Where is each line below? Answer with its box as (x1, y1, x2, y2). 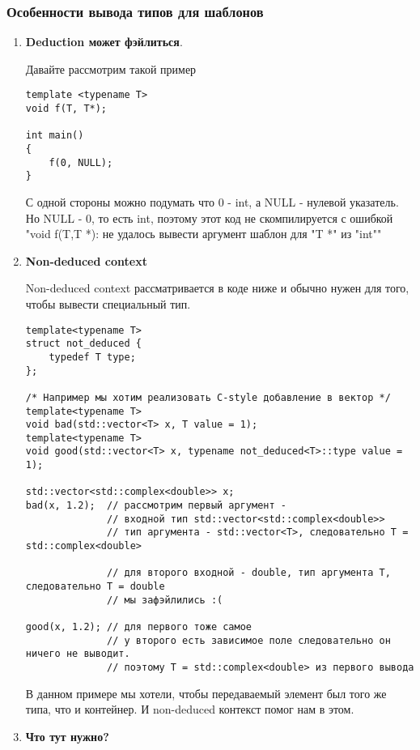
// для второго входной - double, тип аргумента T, (107, 567, 391, 579)
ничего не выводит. (25, 648, 130, 660)
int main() (25, 130, 84, 142)
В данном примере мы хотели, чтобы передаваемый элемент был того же (25, 684, 387, 701)
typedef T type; (49, 351, 136, 363)
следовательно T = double (25, 581, 165, 593)
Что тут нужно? (25, 727, 109, 744)
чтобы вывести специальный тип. (25, 295, 191, 312)
